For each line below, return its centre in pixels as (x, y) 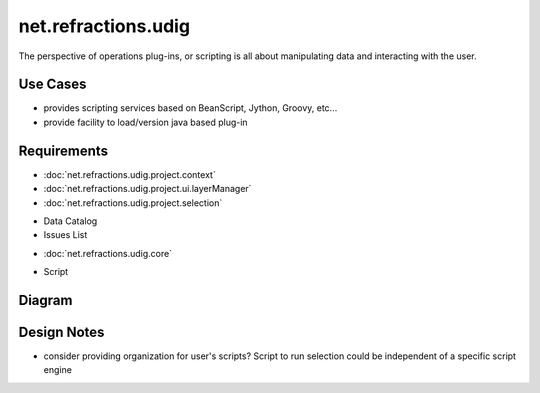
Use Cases (52, 84)
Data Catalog (70, 221)
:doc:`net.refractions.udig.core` (108, 253)
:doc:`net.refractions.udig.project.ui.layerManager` (147, 189)
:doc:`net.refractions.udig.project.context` (130, 174)
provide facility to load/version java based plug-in (146, 122)
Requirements (63, 150)
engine (57, 370)
